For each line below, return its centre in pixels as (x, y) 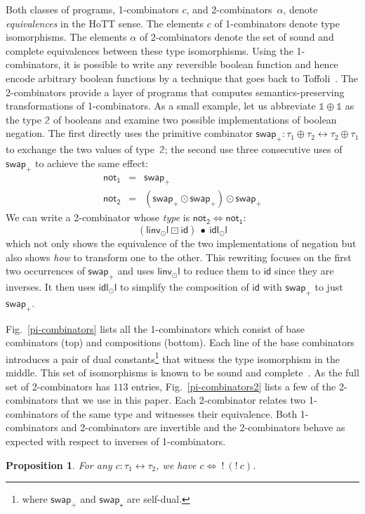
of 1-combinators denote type (277, 23)
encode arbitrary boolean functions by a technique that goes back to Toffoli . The (182, 78)
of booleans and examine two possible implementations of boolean (195, 119)
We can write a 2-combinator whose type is (98, 217)
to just (329, 286)
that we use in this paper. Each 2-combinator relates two (184, 400)
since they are (304, 271)
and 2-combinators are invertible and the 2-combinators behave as (203, 427)
